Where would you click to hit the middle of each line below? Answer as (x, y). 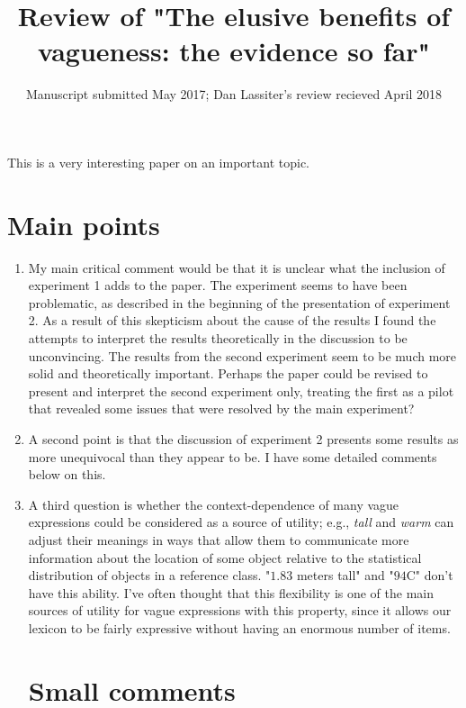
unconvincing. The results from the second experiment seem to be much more (242, 355)
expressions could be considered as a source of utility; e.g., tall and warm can (241, 522)
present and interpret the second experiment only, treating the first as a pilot (241, 390)
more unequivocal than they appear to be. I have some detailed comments (233, 456)
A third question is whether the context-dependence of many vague (214, 504)
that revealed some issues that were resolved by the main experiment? (221, 408)
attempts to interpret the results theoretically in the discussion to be (218, 338)
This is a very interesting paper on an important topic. (159, 162)
